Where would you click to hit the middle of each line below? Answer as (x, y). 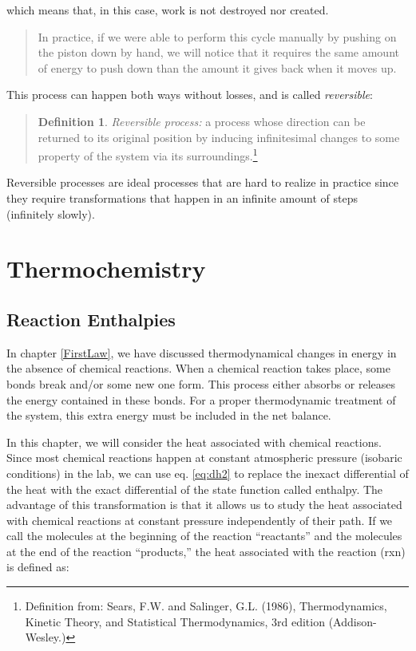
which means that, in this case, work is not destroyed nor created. (168, 10)
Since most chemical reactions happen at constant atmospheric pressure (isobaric (204, 458)
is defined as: (38, 567)
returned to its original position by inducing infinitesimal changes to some (219, 137)
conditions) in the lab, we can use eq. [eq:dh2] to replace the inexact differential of (208, 473)
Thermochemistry (106, 268)
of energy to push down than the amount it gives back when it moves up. (217, 67)
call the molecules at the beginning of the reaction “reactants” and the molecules (204, 536)
